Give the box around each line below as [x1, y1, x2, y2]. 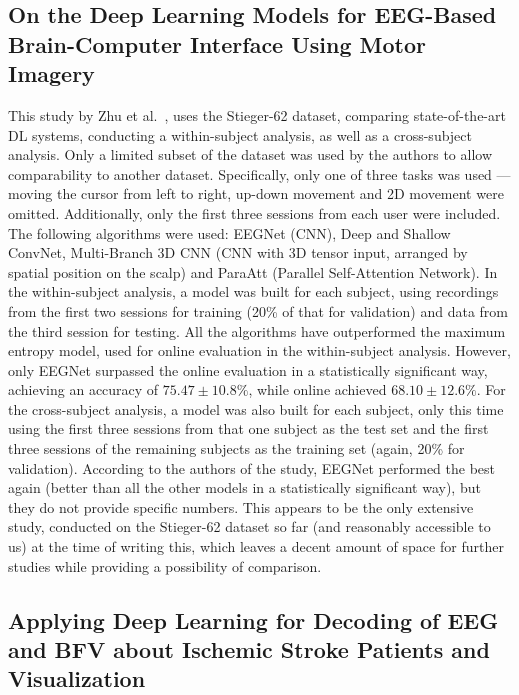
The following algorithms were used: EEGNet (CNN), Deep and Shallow [8, 222, 451, 243]
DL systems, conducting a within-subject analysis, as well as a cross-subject [8, 124, 473, 145]
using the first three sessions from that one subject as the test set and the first [8, 418, 489, 439]
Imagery [8, 58, 95, 89]
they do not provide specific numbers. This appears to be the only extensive [8, 496, 474, 517]
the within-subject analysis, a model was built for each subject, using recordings [8, 281, 499, 302]
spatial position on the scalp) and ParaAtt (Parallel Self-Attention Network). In [8, 261, 498, 282]
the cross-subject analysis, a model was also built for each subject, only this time [8, 398, 504, 419]
